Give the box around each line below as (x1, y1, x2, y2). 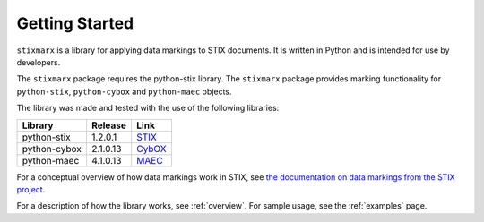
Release (91, 119, 127, 132)
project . (16, 184, 46, 194)
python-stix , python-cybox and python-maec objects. (16, 86, 232, 97)
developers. (16, 56, 61, 67)
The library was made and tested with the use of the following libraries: (16, 103, 280, 114)
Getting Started (16, 13, 134, 33)
